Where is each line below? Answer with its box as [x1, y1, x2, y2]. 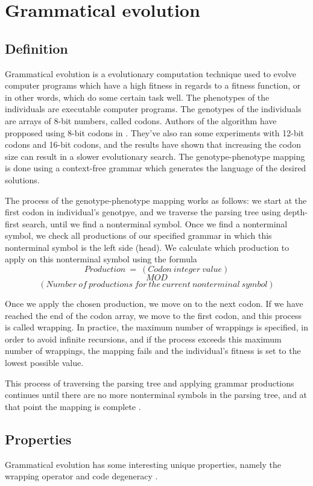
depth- [283, 206, 308, 218]
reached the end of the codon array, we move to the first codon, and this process [5, 309, 302, 321]
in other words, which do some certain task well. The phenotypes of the [5, 90, 270, 103]
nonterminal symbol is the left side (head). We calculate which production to [5, 241, 289, 253]
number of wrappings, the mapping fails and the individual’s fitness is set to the [5, 344, 301, 357]
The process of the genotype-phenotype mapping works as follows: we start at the [5, 194, 307, 206]
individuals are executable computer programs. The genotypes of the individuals [5, 103, 302, 115]
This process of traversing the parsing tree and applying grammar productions [5, 376, 294, 389]
